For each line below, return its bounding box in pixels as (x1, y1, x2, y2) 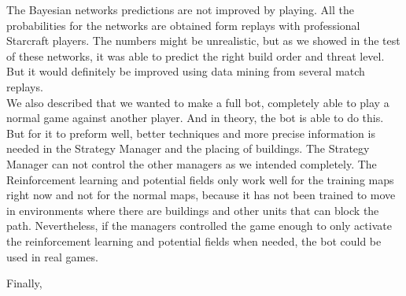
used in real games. (6, 248, 98, 265)
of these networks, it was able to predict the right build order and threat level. (6, 47, 385, 64)
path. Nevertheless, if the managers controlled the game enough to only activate (6, 217, 392, 234)
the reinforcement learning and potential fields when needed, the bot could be (6, 232, 382, 249)
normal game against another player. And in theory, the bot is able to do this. (6, 109, 384, 126)
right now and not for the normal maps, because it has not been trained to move (6, 187, 396, 203)
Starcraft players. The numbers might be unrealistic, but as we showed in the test (6, 32, 400, 49)
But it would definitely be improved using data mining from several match (6, 63, 365, 80)
